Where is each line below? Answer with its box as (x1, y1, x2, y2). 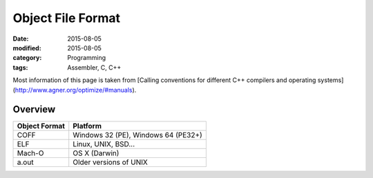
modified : (12, 43, 41, 52)
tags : (12, 63, 28, 72)
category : (12, 54, 42, 62)
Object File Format (12, 10, 121, 26)
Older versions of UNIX (73, 157, 148, 167)
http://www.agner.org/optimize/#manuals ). (15, 86, 137, 94)
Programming (67, 54, 106, 62)
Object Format (17, 121, 66, 131)
